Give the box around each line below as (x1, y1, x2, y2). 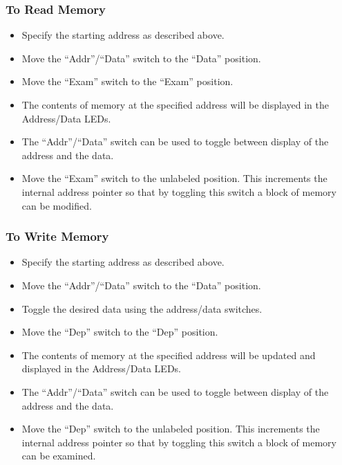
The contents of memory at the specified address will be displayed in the (21, 98, 329, 111)
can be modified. (21, 198, 92, 212)
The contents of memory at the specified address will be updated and (21, 347, 316, 362)
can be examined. (21, 448, 96, 463)
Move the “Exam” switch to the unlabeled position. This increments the (21, 171, 327, 185)
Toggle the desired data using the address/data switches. (21, 301, 263, 316)
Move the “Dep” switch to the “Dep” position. (21, 325, 218, 339)
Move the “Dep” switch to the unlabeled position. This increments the (21, 421, 320, 436)
